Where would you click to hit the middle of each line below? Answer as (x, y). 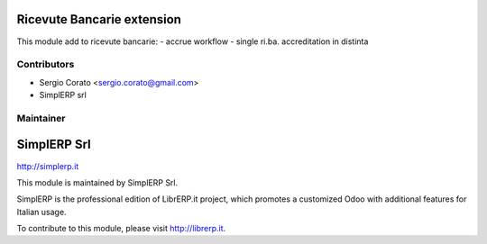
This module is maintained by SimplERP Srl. (97, 182)
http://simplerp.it (48, 166)
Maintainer (41, 118)
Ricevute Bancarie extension (99, 19)
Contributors (46, 65)
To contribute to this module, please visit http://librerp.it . (121, 229)
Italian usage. (41, 212)
